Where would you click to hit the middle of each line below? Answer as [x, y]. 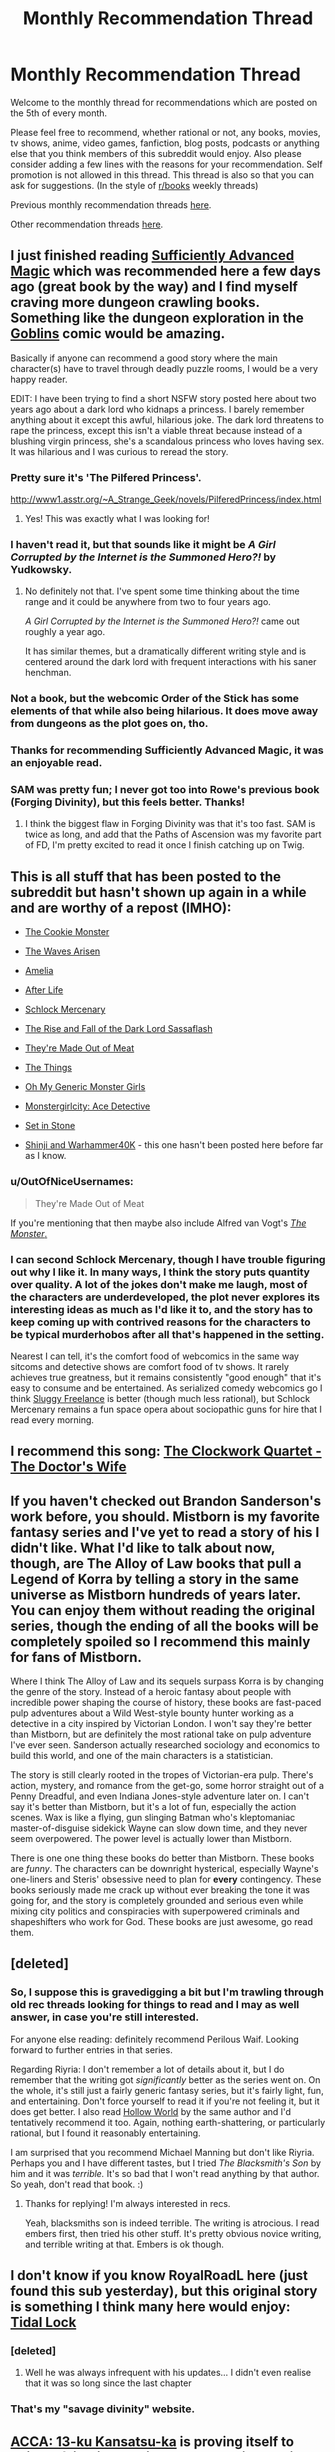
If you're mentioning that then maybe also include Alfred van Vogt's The [158, 1223]
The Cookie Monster [67, 932]
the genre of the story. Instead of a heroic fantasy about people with [151, 1692]
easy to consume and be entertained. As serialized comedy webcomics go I [166, 1388]
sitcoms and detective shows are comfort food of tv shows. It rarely [150, 1366]
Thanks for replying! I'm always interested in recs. [127, 2203]
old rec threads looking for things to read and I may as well [155, 2005]
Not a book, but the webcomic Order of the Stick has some [155, 699]
